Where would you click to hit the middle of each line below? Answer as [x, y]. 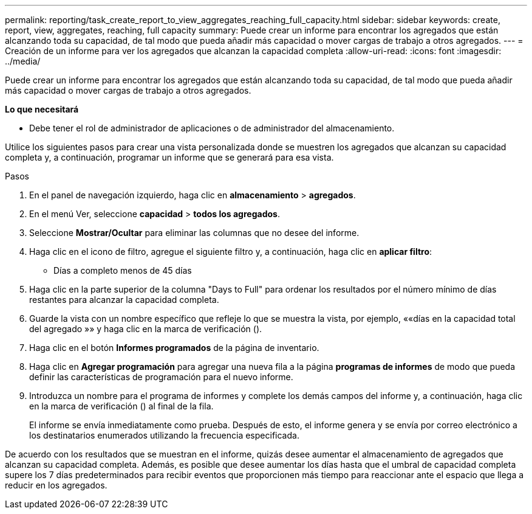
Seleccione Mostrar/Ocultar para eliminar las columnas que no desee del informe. [194, 233]
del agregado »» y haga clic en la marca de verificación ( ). [146, 329]
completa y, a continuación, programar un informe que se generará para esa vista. [169, 157]
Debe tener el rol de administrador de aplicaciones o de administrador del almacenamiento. [212, 128]
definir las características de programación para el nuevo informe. [161, 377]
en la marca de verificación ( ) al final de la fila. [121, 406]
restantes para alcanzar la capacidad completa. [124, 300]
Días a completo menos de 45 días [123, 270]
